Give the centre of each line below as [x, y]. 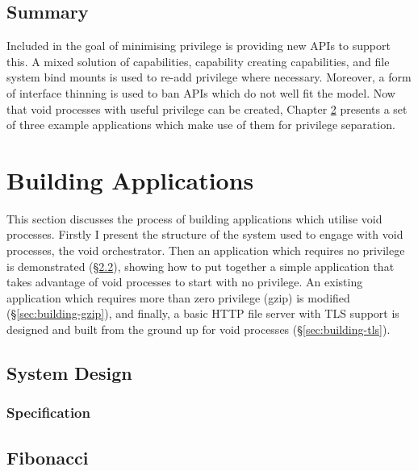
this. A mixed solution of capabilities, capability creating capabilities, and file [198, 61]
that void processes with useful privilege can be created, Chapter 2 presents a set [207, 108]
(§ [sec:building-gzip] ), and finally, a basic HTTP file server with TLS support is [203, 313]
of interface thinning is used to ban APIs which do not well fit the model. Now [201, 92]
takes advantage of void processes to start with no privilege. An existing [185, 282]
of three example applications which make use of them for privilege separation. [201, 125]
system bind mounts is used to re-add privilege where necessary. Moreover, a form [209, 77]
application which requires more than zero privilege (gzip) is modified [178, 297]
